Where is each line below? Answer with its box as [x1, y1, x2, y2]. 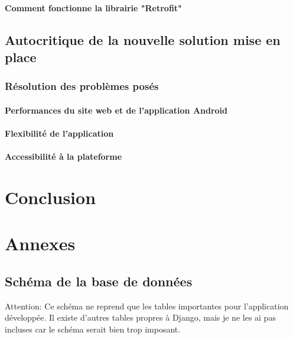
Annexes [5, 231, 76, 256]
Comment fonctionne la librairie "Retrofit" [5, 1, 182, 14]
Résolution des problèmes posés [5, 79, 159, 93]
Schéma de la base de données [5, 272, 193, 290]
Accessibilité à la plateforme [5, 150, 122, 163]
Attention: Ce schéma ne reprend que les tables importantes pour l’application [5, 299, 289, 312]
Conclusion [5, 185, 96, 209]
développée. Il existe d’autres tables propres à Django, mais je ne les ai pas [5, 311, 276, 324]
